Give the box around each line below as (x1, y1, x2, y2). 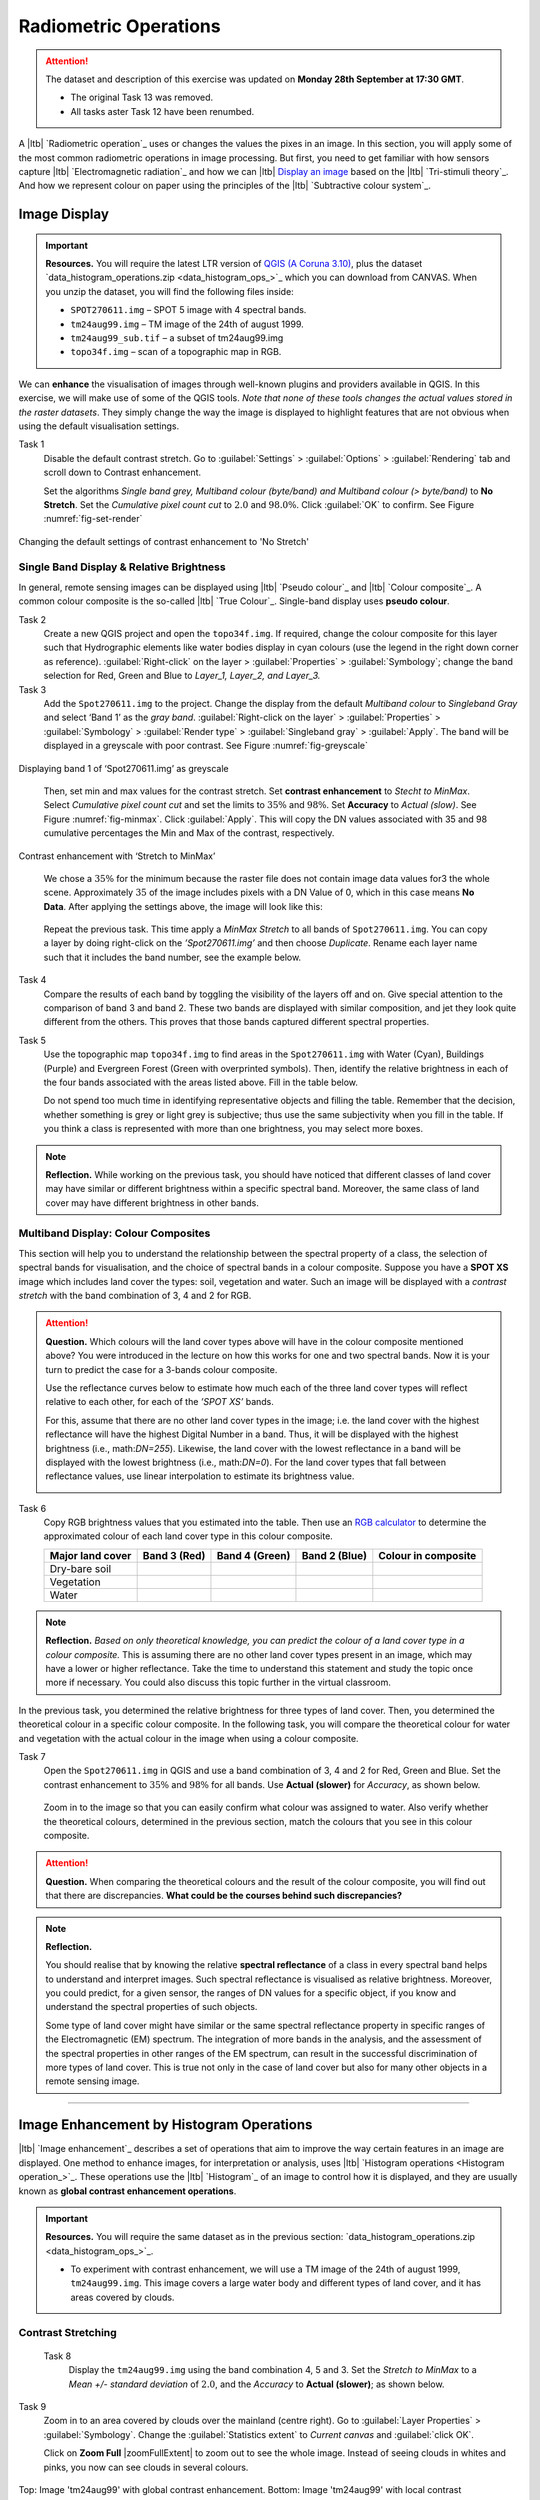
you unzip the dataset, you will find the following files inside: (45, 285, 294, 297)
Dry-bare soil (49, 1561, 112, 1575)
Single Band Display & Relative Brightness (18, 560, 226, 574)
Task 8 (43, 2350, 72, 2362)
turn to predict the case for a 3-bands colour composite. (45, 1363, 278, 1375)
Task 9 (18, 2400, 47, 2412)
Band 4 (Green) (216, 1548, 291, 1562)
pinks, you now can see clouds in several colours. (43, 2461, 249, 2473)
